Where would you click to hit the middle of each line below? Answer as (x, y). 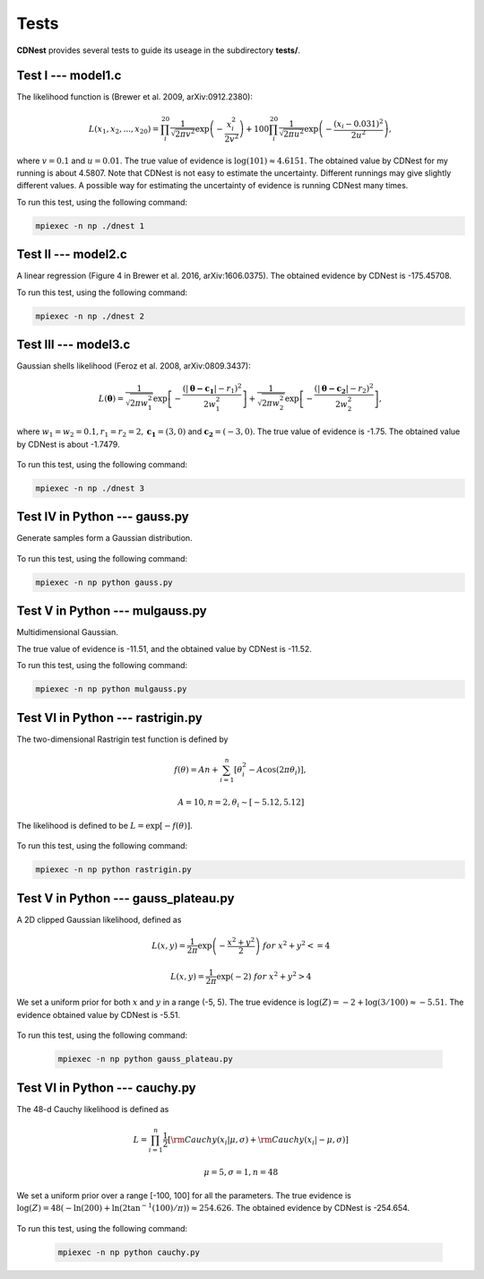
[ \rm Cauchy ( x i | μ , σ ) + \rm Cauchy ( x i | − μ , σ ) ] (258, 1141)
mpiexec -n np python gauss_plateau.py (145, 1059)
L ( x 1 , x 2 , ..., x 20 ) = (124, 130)
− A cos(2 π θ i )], (277, 770)
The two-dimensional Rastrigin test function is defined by (122, 739)
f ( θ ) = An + (196, 770)
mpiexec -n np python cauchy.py (129, 1252)
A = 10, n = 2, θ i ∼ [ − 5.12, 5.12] (241, 803)
